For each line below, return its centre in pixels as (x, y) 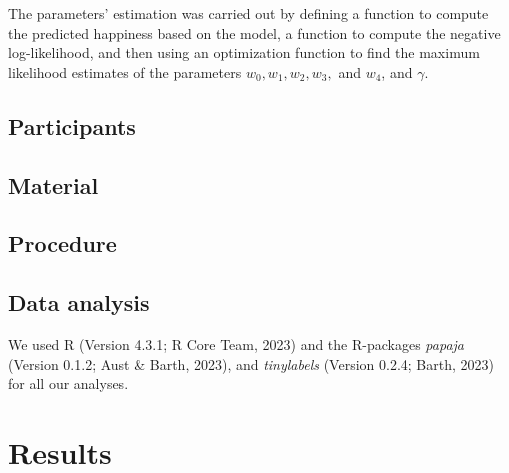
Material (53, 184)
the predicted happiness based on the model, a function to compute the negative (254, 32)
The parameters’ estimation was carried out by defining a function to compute (248, 13)
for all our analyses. (68, 383)
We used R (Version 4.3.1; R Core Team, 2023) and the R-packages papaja (236, 343)
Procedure (62, 243)
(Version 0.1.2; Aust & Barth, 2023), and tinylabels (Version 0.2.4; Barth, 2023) (251, 363)
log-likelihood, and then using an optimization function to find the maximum (244, 52)
